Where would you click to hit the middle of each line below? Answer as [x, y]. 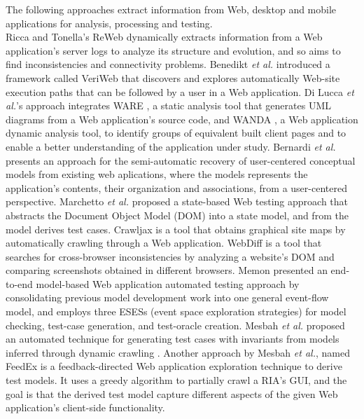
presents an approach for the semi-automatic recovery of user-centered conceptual [181, 160]
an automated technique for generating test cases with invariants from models [173, 339]
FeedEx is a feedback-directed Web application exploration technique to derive [174, 366]
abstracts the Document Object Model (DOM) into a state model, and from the [177, 215]
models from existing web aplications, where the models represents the [157, 174]
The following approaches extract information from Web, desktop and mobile [171, 9]
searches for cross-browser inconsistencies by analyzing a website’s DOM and [170, 256]
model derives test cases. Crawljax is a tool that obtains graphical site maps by [176, 229]
